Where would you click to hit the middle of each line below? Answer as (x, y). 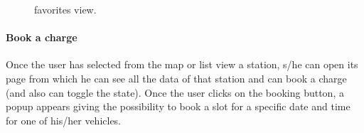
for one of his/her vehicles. (64, 120)
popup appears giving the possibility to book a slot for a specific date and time (178, 106)
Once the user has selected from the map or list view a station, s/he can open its (182, 64)
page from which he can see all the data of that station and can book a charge (176, 78)
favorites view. (65, 9)
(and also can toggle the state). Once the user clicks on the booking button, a (175, 92)
